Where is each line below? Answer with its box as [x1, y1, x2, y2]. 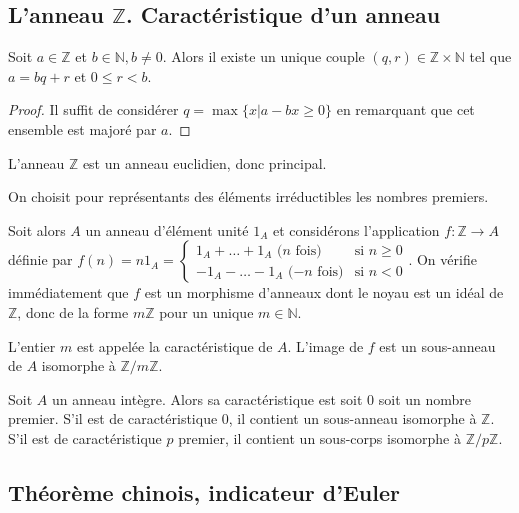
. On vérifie [408, 249, 477, 270]
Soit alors [8, 219, 66, 240]
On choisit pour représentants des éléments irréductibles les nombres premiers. [8, 186, 489, 207]
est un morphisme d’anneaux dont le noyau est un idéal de [144, 282, 504, 303]
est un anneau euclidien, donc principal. [82, 152, 327, 173]
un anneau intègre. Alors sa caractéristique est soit [51, 388, 363, 409]
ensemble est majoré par [8, 118, 157, 139]
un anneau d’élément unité [85, 219, 249, 240]
